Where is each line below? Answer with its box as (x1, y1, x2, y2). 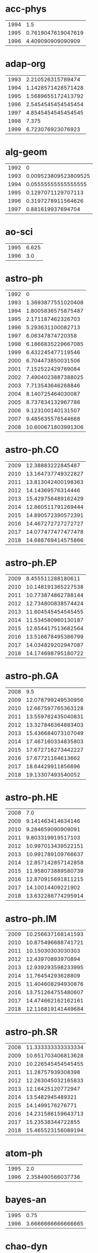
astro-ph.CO (5, 444, 59, 455)
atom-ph (5, 1147, 43, 1159)
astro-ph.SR (5, 1026, 58, 1038)
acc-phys (5, 3, 47, 15)
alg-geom (5, 146, 47, 158)
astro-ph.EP (5, 557, 57, 568)
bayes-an (5, 1194, 47, 1205)
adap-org (5, 58, 46, 70)
